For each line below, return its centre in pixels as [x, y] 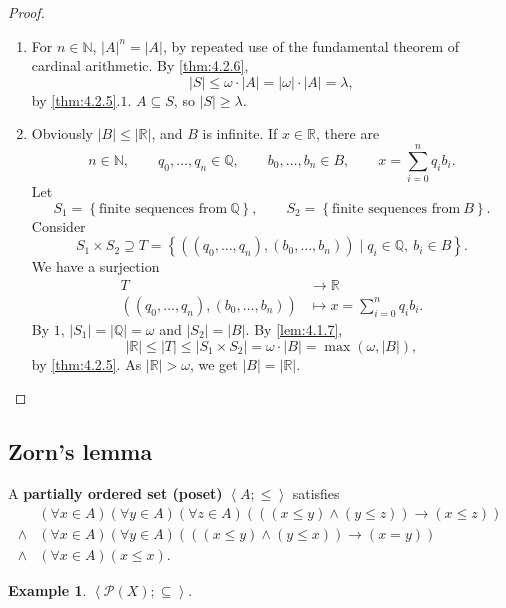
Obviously [62, 133]
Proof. [26, 12]
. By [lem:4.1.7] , [294, 328]
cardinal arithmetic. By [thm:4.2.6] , [140, 65]
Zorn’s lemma [80, 451]
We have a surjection [95, 266]
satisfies [316, 492]
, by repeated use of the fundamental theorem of [311, 45]
